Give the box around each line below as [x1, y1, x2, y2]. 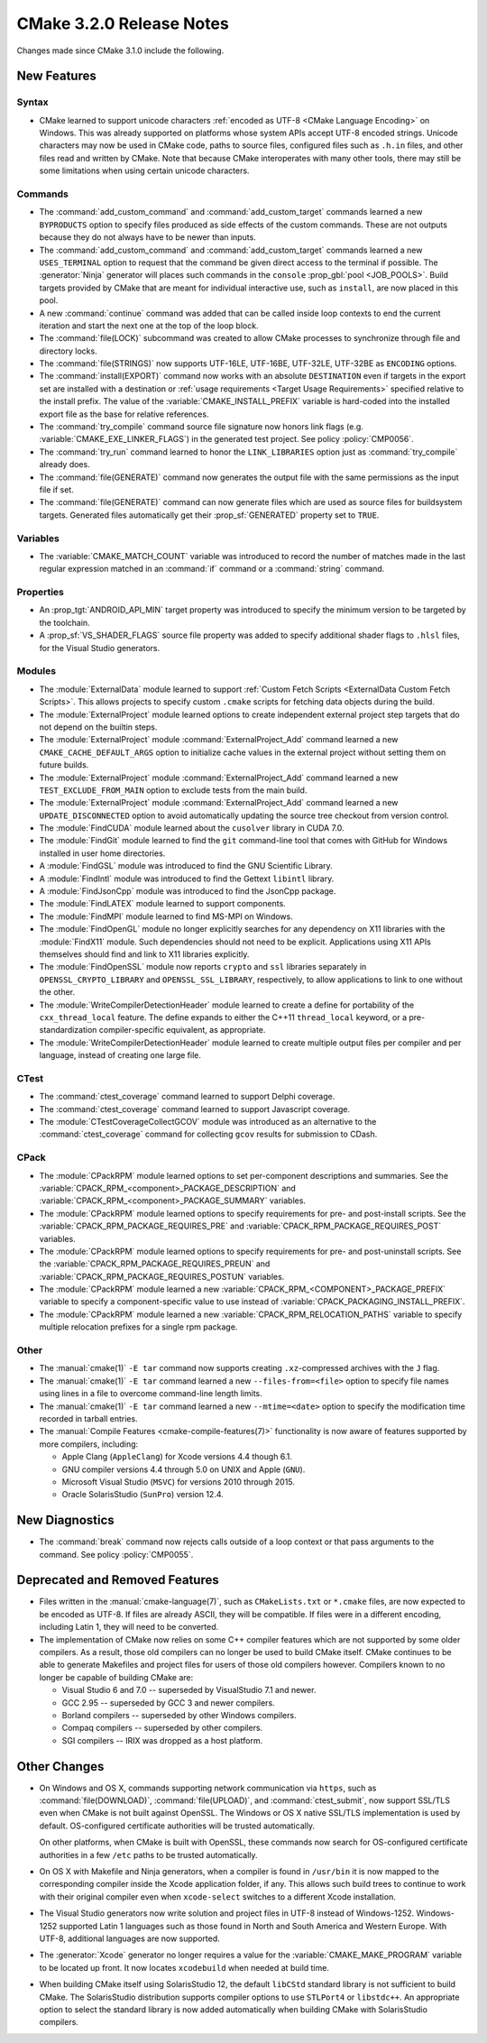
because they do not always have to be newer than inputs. [39, 232, 256, 243]
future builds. [39, 759, 89, 770]
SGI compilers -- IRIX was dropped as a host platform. [61, 1735, 263, 1745]
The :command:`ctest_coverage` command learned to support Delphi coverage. [39, 1091, 335, 1102]
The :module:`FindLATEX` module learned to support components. [39, 898, 286, 909]
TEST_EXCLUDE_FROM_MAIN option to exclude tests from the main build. [39, 785, 308, 796]
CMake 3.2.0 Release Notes [16, 14, 229, 33]
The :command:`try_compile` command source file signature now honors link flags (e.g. [39, 421, 364, 432]
